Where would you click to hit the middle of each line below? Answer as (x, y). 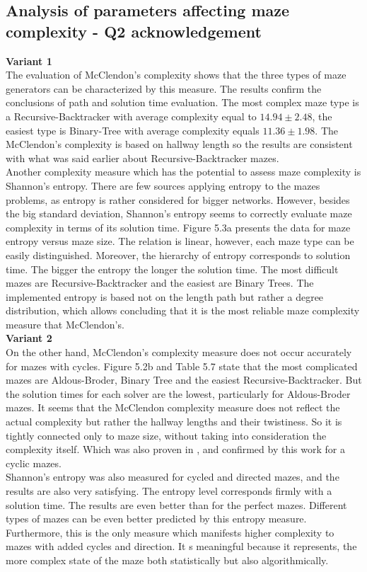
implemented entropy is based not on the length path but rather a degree (165, 296)
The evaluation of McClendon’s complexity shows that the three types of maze (176, 75)
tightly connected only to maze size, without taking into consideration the (166, 435)
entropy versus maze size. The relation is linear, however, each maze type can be (180, 241)
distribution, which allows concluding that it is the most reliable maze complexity (183, 310)
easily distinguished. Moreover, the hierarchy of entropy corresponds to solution (178, 254)
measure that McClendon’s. (65, 324)
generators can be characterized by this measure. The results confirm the (164, 88)
